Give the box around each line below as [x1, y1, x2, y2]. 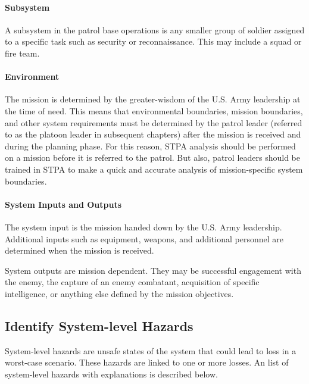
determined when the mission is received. [5, 244, 154, 257]
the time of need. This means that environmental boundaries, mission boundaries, [5, 104, 303, 117]
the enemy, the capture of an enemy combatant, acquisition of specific [5, 276, 260, 288]
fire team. [5, 46, 40, 59]
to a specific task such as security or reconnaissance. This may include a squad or [5, 35, 302, 48]
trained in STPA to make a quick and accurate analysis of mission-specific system [5, 163, 303, 175]
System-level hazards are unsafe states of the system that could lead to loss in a [5, 344, 296, 357]
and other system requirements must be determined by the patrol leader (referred [5, 116, 302, 129]
